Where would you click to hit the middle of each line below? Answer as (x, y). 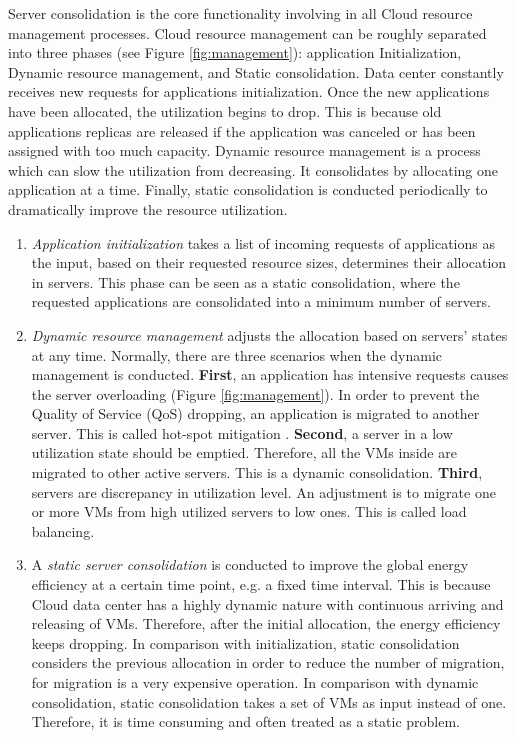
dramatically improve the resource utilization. (148, 208)
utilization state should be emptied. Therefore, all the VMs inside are (244, 452)
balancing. (63, 530)
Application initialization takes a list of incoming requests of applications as (263, 242)
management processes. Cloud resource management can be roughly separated (247, 32)
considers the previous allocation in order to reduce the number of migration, (268, 662)
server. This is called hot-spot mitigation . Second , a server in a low (242, 432)
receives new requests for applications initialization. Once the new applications (249, 91)
